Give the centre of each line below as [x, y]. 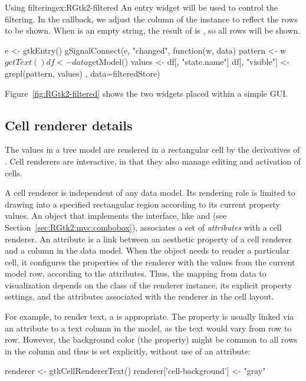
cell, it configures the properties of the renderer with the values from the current [150, 262]
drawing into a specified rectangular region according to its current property [142, 204]
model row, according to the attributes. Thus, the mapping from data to [136, 273]
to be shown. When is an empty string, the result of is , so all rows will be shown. [153, 30]
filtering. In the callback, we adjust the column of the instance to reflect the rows [151, 19]
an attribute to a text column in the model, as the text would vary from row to [148, 328]
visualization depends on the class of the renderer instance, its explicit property [149, 285]
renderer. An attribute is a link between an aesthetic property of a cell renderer [149, 239]
